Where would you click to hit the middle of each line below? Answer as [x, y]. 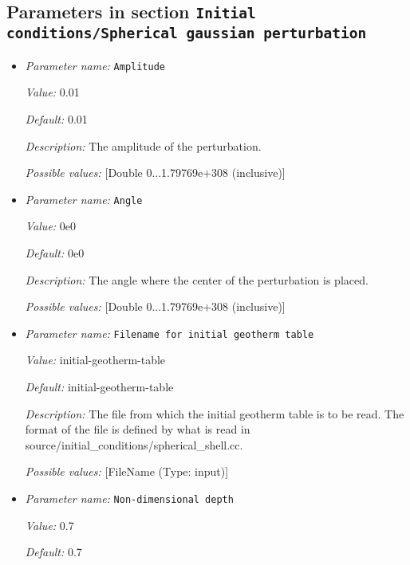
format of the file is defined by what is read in [138, 429]
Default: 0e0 [55, 253]
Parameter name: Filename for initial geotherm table [170, 333]
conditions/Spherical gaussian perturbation [187, 33]
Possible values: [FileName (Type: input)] [127, 471]
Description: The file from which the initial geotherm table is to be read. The [215, 413]
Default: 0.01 [56, 119]
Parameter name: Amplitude [95, 65]
